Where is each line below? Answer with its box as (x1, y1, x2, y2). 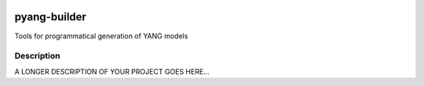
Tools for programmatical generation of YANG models (14, 31, 188, 41)
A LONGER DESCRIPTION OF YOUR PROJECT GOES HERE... (14, 66, 210, 76)
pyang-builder (14, 10, 86, 23)
